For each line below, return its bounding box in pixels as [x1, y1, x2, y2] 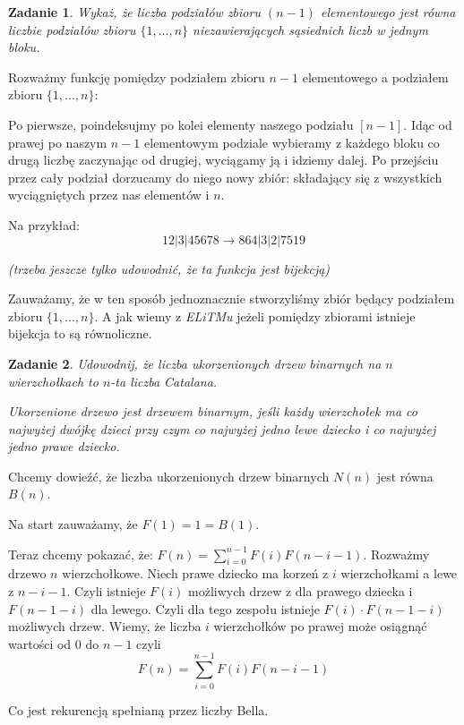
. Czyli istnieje [66, 582, 146, 601]
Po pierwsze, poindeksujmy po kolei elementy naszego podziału [8, 115, 354, 133]
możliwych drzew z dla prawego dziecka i [188, 582, 413, 601]
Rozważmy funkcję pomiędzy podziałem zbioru [8, 67, 265, 86]
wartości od [8, 634, 72, 652]
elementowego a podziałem [302, 67, 449, 86]
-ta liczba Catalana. [110, 371, 218, 390]
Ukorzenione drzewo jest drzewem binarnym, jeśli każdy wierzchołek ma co [8, 402, 417, 421]
